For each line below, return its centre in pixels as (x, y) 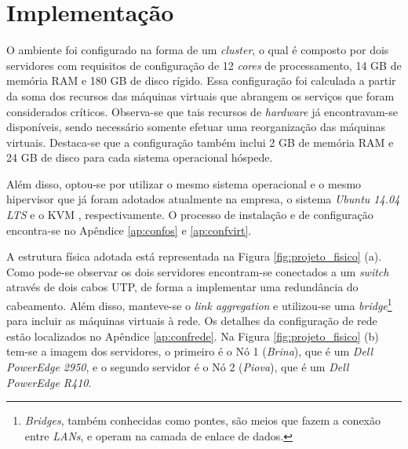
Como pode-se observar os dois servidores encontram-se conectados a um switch (198, 271)
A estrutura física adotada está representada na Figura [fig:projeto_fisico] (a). (194, 256)
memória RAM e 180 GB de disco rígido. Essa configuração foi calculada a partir (201, 80)
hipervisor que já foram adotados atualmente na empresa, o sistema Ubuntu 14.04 (203, 199)
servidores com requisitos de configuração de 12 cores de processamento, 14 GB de (204, 65)
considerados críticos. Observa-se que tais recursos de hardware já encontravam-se (202, 111)
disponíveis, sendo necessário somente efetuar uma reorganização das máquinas (196, 127)
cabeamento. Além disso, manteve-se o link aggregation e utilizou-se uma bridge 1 (199, 304)
